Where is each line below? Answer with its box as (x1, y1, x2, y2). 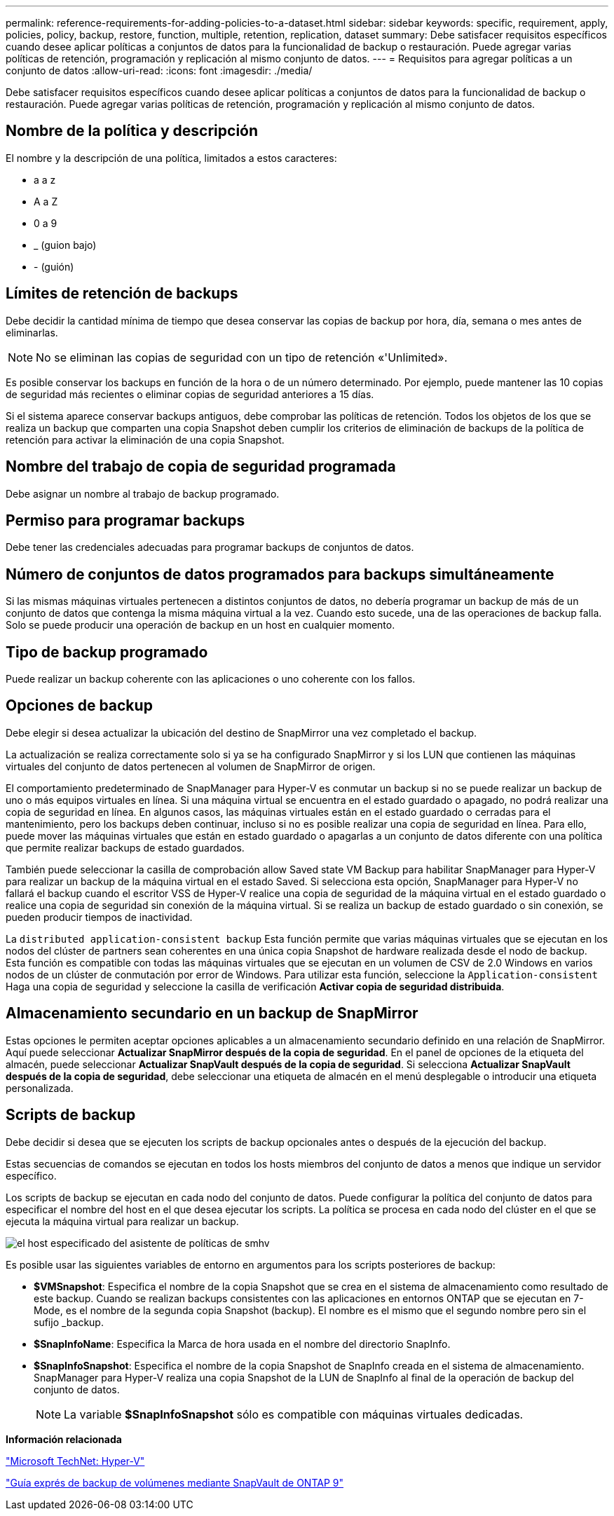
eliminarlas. (6, 326, 58, 339)
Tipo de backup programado (6, 643, 208, 661)
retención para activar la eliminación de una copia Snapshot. (6, 433, 285, 446)
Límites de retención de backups (6, 285, 238, 303)
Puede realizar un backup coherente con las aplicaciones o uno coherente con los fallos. (6, 673, 416, 685)
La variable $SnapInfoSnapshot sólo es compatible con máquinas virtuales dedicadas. (64, 1407, 524, 1421)
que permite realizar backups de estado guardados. (6, 841, 245, 854)
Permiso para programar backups (6, 511, 245, 529)
